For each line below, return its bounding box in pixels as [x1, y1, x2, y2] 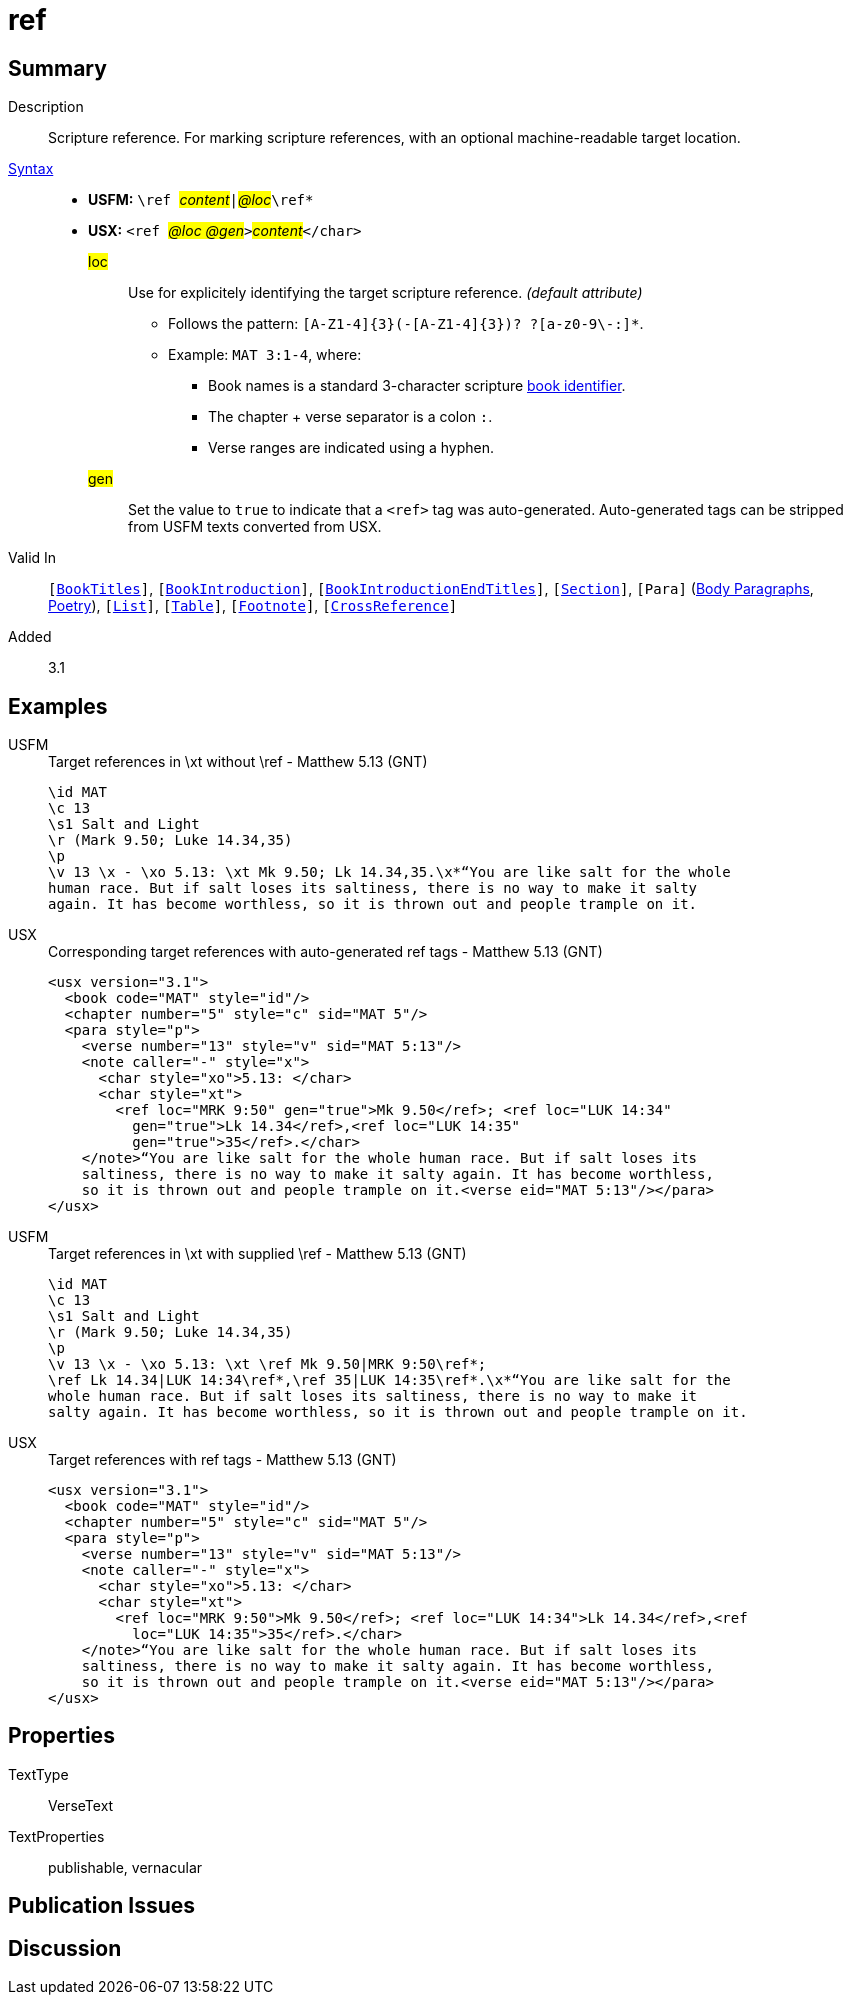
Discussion [8, 1935, 122, 1961]
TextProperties [8, 1827, 105, 1845]
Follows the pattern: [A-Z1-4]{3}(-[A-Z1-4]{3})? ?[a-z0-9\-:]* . [168, 315, 644, 333]
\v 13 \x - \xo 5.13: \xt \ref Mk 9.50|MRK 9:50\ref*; [48, 1356, 487, 1373]
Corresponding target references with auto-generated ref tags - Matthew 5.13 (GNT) [48, 943, 603, 961]
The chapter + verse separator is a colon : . [208, 408, 493, 426]
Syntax [8, 160, 54, 178]
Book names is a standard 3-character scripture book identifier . [208, 377, 626, 395]
